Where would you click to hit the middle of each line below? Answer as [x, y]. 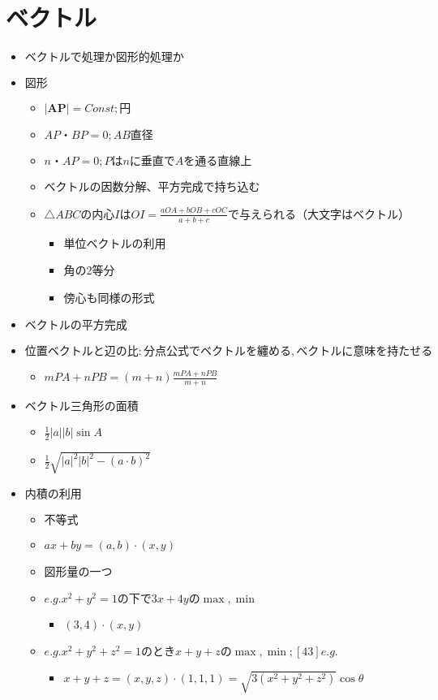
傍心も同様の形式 [109, 297]
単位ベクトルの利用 [115, 242]
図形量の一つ [78, 570]
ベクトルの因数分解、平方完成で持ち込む [152, 186]
